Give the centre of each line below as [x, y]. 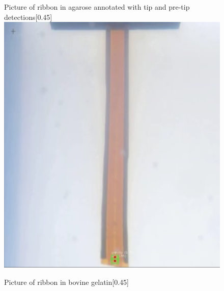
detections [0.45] [28, 17]
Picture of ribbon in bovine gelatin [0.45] [66, 282]
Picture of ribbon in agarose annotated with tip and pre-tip [97, 7]
